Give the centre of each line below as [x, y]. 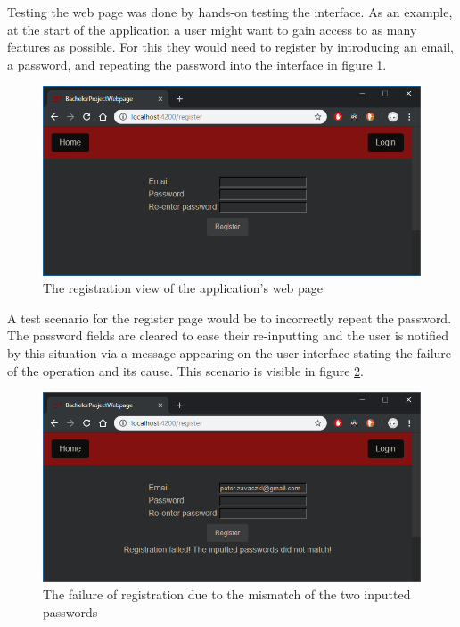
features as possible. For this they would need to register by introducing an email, [230, 47]
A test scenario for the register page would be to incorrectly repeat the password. [230, 318]
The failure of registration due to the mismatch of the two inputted [227, 594]
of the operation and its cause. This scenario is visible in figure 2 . [185, 370]
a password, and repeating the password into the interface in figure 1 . [197, 64]
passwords [70, 611]
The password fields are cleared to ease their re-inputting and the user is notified [228, 335]
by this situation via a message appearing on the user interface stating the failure [230, 353]
